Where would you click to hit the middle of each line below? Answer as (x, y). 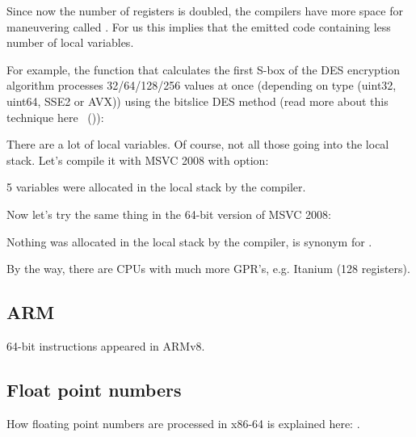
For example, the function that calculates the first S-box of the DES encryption (204, 69)
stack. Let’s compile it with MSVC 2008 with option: (138, 160)
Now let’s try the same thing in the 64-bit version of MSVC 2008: (169, 214)
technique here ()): (55, 117)
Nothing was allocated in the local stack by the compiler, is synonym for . (189, 241)
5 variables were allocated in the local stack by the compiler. (156, 187)
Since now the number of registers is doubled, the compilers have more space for (205, 11)
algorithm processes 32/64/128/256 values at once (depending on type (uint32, (202, 85)
